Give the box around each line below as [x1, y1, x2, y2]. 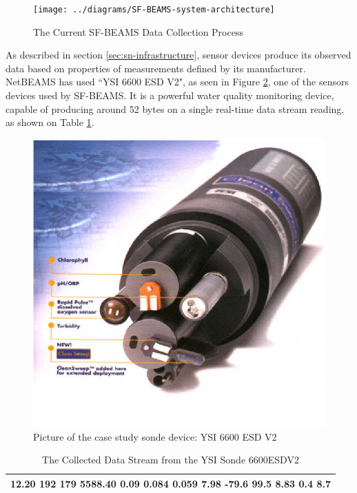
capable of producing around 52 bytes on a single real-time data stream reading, [6, 101, 345, 116]
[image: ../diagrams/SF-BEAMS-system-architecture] [33, 5, 275, 14]
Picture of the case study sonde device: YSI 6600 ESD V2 [33, 429, 277, 443]
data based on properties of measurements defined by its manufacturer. [6, 61, 306, 75]
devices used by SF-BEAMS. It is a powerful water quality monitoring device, [6, 88, 334, 103]
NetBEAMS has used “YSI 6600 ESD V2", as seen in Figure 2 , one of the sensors [6, 74, 349, 89]
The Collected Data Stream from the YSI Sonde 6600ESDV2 [42, 452, 299, 467]
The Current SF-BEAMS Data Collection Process [33, 24, 243, 39]
